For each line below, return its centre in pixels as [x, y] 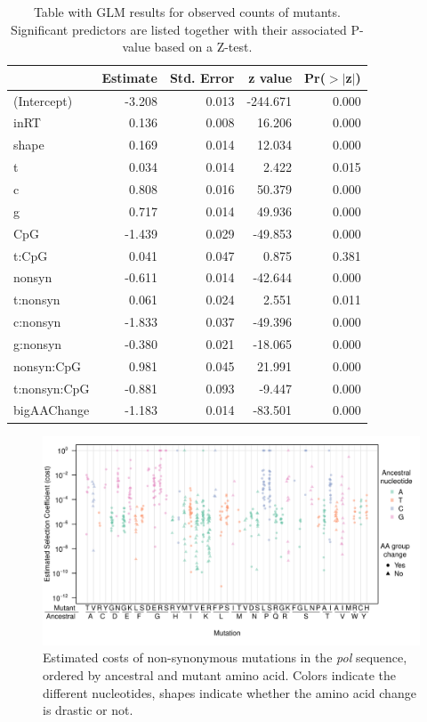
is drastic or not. [88, 710]
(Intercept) [43, 100]
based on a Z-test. [203, 47]
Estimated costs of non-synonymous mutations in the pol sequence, [225, 657]
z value [270, 77]
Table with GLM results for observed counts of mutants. [187, 12]
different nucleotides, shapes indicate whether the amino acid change [230, 692]
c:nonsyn [37, 322]
